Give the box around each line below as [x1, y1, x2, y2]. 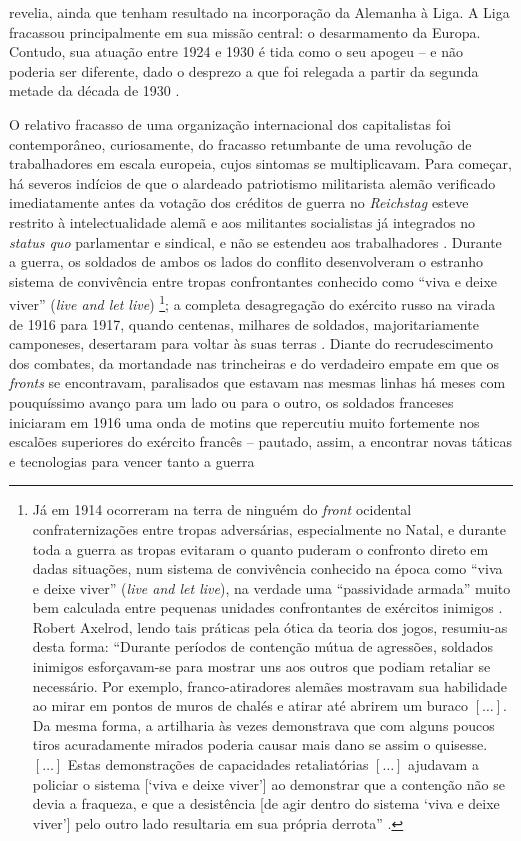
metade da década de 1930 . [9, 80, 180, 101]
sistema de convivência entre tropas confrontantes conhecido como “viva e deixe [9, 270, 498, 291]
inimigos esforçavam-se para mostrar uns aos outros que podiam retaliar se [32, 656, 491, 677]
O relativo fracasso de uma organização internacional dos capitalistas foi [9, 113, 451, 134]
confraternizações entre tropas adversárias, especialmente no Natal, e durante [32, 518, 506, 539]
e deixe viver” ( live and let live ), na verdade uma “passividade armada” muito [32, 577, 511, 598]
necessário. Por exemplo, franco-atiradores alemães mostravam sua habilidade [32, 675, 507, 696]
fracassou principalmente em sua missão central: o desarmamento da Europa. [9, 21, 481, 42]
